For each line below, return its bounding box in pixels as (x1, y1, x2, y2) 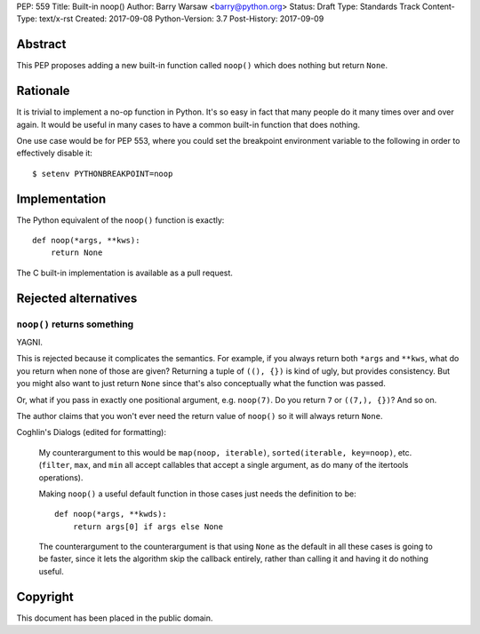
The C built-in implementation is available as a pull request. (16, 267, 233, 278)
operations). (38, 472, 84, 483)
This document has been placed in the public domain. (16, 613, 213, 623)
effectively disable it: (16, 147, 93, 159)
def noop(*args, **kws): (32, 235, 140, 246)
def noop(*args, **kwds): (54, 509, 168, 519)
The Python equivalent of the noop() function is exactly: (16, 214, 225, 226)
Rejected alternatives (16, 290, 138, 305)
